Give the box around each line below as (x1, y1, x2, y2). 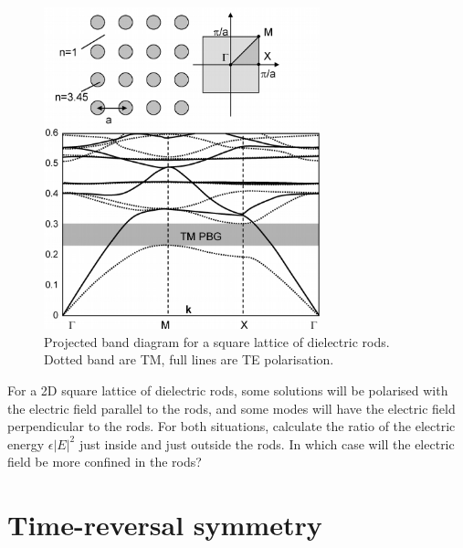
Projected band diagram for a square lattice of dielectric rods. (44, 332, 390, 351)
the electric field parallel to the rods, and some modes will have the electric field (7, 398, 456, 417)
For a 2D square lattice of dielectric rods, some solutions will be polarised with (7, 381, 448, 400)
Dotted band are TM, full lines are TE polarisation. (44, 350, 334, 369)
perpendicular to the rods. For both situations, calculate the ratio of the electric (7, 416, 456, 436)
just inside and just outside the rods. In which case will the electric (79, 434, 455, 453)
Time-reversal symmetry (7, 506, 322, 543)
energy (7, 434, 45, 453)
